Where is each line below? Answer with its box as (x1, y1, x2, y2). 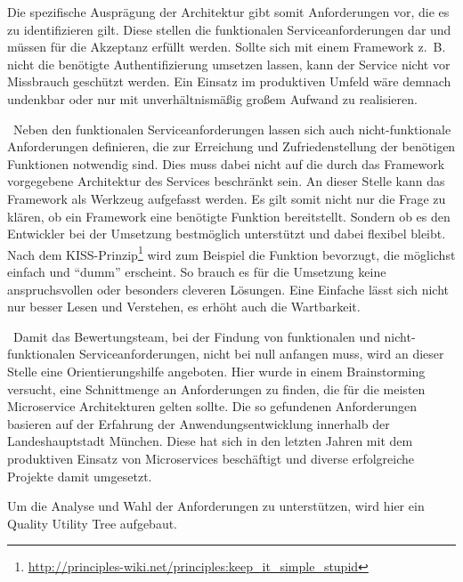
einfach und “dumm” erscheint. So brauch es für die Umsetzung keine (7, 262, 386, 280)
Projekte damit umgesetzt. (7, 466, 152, 485)
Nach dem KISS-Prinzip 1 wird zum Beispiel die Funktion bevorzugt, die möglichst (7, 242, 456, 263)
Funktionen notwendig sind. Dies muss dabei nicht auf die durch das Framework (7, 154, 445, 173)
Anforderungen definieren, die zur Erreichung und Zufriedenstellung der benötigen (7, 137, 456, 156)
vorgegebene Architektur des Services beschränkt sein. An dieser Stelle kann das (7, 172, 445, 190)
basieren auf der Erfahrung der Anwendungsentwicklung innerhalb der (7, 414, 390, 432)
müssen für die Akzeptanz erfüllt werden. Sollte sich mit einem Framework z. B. (7, 37, 446, 56)
